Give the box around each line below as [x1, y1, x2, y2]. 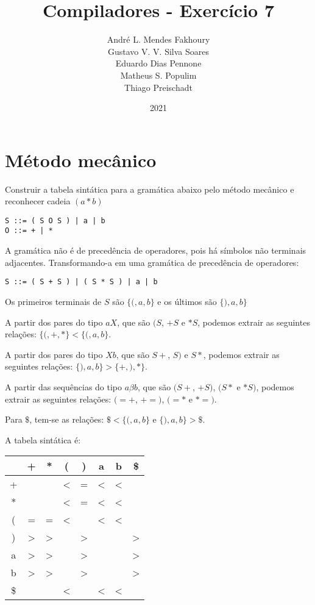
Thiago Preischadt [124, 81, 193, 93]
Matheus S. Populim [120, 68, 197, 81]
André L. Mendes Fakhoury [107, 33, 210, 46]
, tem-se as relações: [29, 413, 104, 426]
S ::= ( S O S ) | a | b [5, 216, 105, 225]
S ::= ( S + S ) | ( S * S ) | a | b [5, 277, 158, 287]
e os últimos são [157, 295, 217, 307]
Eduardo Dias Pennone [115, 57, 202, 70]
